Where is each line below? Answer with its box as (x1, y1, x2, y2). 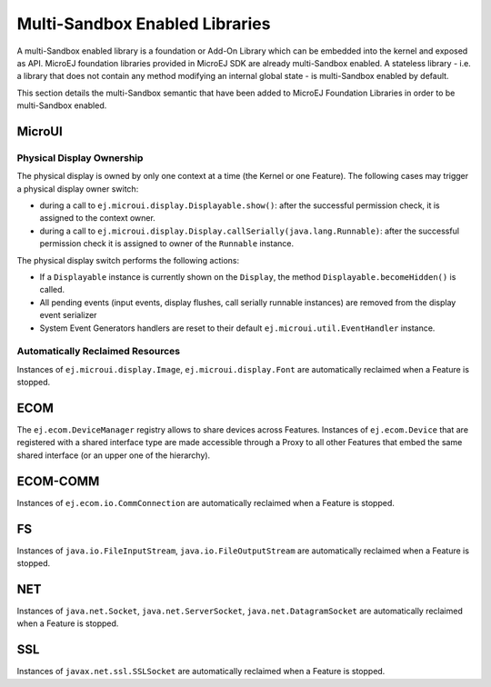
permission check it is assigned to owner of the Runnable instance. (39, 238, 295, 249)
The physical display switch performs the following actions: (16, 254, 240, 265)
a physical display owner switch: (16, 183, 139, 194)
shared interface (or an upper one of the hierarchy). (16, 450, 211, 461)
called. (39, 284, 65, 295)
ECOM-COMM (16, 473, 100, 489)
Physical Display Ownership (16, 151, 144, 164)
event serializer (39, 310, 97, 321)
